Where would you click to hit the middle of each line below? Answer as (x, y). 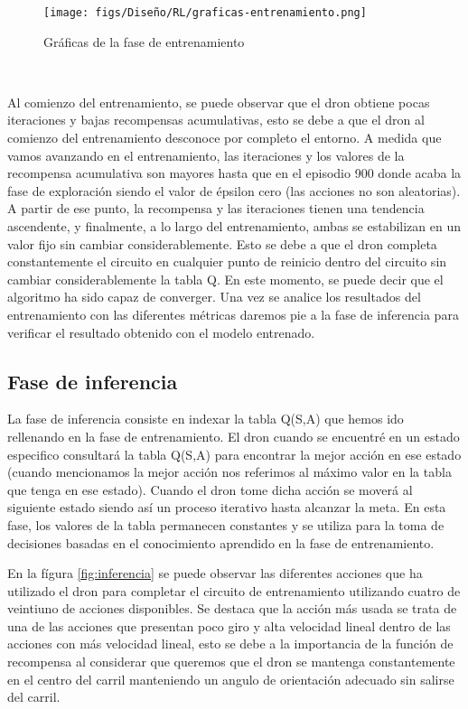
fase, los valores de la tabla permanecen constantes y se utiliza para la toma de (226, 524)
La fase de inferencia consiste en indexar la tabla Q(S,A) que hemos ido (206, 419)
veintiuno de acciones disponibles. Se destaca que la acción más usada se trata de (232, 608)
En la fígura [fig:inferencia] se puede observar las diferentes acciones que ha (215, 573)
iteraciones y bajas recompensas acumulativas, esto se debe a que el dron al (216, 120)
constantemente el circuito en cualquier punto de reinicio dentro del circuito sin (227, 261)
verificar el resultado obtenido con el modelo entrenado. (161, 332)
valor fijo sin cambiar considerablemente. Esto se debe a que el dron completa (222, 243)
